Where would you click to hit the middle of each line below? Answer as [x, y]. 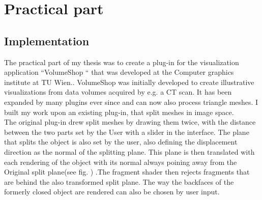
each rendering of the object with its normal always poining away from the [121, 162]
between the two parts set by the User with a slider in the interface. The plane [127, 132]
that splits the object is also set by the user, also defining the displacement [121, 142]
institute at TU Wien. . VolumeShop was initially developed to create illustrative [129, 82]
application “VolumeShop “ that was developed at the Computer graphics [119, 72]
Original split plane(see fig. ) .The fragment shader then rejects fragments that [127, 172]
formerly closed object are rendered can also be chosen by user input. [112, 192]
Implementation [47, 40]
